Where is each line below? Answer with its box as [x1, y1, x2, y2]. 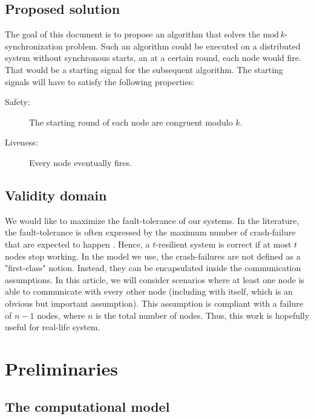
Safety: [5, 95, 30, 108]
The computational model [5, 397, 170, 416]
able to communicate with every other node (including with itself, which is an [5, 285, 293, 298]
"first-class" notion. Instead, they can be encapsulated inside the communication [5, 261, 301, 274]
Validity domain [5, 185, 107, 204]
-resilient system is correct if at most [155, 237, 292, 250]
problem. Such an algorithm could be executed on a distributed [65, 39, 301, 52]
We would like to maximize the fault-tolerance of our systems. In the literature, [5, 214, 299, 226]
